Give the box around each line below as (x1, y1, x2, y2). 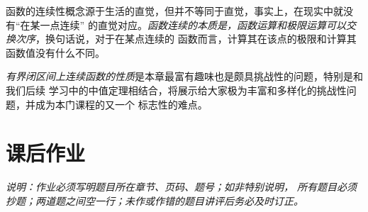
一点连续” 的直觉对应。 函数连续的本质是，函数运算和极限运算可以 (40, 17, 346, 32)
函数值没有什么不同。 (6, 45, 105, 60)
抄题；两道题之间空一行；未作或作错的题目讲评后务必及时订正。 (6, 193, 303, 208)
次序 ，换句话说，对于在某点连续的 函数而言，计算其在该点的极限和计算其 (15, 31, 357, 46)
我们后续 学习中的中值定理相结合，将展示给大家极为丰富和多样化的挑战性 (6, 82, 347, 97)
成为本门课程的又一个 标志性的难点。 (35, 96, 208, 111)
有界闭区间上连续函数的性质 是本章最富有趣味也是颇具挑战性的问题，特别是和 (6, 69, 363, 84)
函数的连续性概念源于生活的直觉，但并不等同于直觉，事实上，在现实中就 (6, 4, 343, 18)
